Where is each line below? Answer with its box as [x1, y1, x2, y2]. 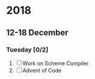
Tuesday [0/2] [6, 45, 49, 54]
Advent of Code [22, 66, 62, 74]
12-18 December [6, 28, 69, 38]
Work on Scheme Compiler [22, 59, 89, 66]
